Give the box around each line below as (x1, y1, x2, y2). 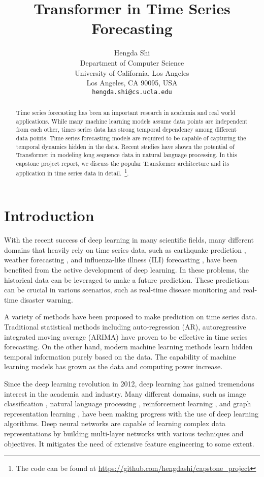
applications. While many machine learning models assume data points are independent (16, 116, 248, 125)
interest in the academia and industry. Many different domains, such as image (4, 388, 246, 399)
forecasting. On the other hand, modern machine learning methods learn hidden (4, 341, 253, 352)
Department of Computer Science (80, 57, 184, 68)
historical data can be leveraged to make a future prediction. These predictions (4, 274, 250, 285)
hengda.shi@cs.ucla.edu (92, 88, 172, 96)
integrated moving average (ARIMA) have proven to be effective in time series (4, 331, 248, 342)
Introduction (4, 205, 94, 226)
